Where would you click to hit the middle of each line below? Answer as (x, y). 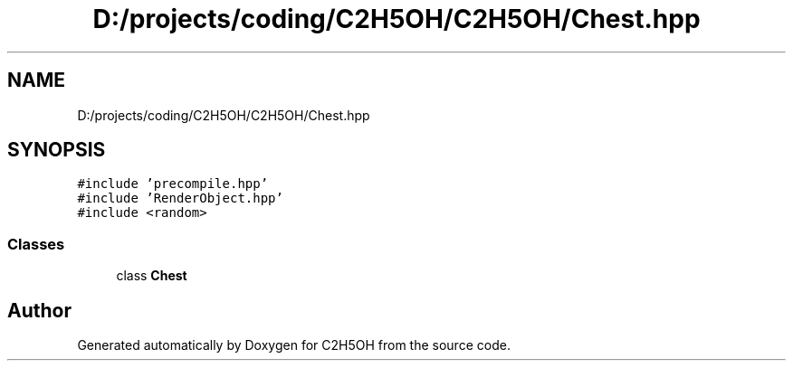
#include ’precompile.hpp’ (173, 184)
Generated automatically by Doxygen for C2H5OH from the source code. (294, 345)
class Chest (152, 276)
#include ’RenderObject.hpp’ (180, 198)
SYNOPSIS (57, 150)
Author (39, 310)
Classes (36, 244)
